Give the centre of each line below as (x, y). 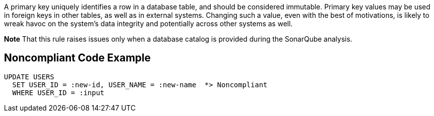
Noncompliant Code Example (77, 58)
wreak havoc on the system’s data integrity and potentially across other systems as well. (148, 24)
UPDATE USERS (29, 77)
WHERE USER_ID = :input (58, 92)
